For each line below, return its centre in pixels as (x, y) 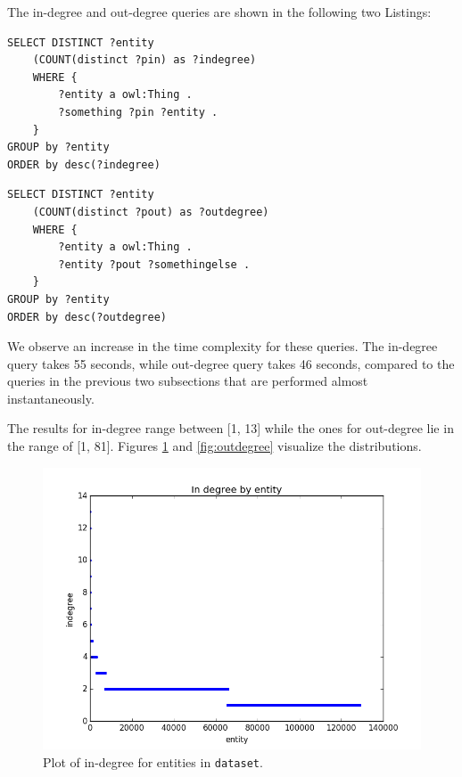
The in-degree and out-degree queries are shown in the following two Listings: (219, 12)
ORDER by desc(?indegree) (84, 164)
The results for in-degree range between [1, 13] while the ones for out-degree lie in (231, 428)
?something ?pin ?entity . (138, 112)
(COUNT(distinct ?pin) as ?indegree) (144, 60)
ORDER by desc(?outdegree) (87, 317)
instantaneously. (51, 398)
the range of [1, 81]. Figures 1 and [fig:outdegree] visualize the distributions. (214, 446)
